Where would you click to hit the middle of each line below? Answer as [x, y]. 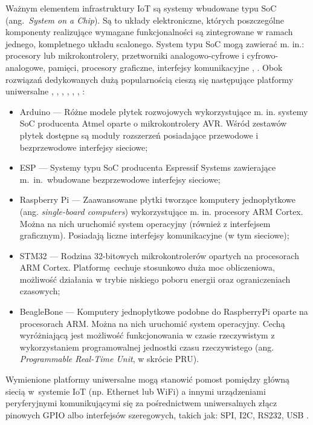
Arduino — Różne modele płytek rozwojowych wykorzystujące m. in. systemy [164, 111]
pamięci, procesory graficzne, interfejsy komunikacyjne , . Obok [165, 67]
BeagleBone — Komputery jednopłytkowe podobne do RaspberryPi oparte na [164, 311]
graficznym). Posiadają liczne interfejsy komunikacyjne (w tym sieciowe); [154, 235]
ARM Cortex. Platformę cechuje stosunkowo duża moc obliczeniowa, [147, 267]
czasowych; [40, 291]
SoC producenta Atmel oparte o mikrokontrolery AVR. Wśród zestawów [153, 123]
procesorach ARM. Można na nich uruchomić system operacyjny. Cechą [152, 323]
